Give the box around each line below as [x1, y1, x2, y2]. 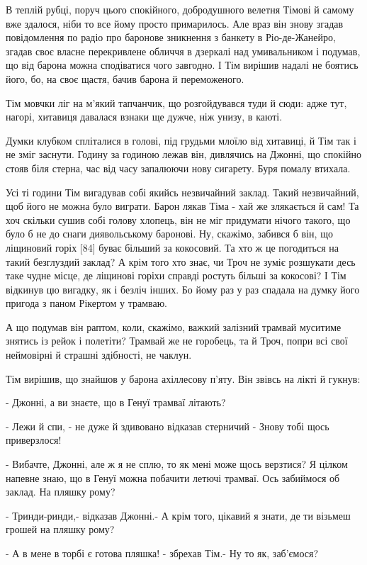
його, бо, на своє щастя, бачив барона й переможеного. [6, 71, 244, 86]
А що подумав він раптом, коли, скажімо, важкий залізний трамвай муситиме [6, 319, 341, 334]
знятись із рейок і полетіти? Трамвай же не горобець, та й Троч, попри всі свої [6, 333, 348, 348]
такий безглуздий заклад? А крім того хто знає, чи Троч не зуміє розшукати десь [6, 254, 356, 269]
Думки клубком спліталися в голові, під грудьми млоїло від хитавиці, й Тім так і [6, 133, 356, 147]
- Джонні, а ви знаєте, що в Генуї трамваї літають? [6, 395, 226, 410]
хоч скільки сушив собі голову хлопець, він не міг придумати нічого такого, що [6, 212, 351, 227]
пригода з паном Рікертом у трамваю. [6, 296, 167, 311]
